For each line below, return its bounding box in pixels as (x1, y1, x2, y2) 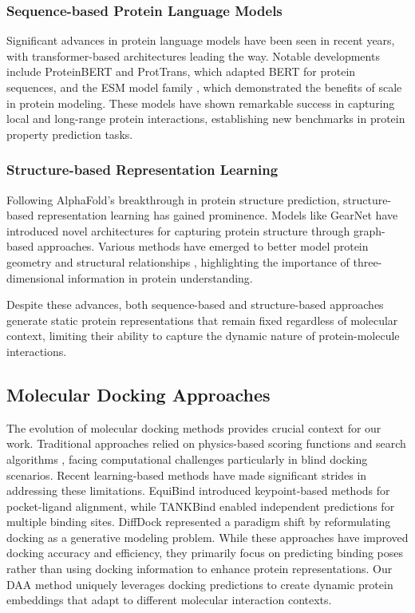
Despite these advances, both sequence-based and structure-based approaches (6, 296, 384, 313)
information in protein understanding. (68, 269, 253, 286)
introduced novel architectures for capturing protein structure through (6, 222, 350, 239)
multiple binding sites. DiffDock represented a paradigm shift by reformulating (6, 513, 391, 530)
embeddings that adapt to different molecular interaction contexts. (6, 591, 332, 608)
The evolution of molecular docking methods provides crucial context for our (6, 419, 381, 436)
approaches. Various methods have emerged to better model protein (37, 238, 369, 255)
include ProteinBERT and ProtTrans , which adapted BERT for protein (6, 63, 356, 80)
